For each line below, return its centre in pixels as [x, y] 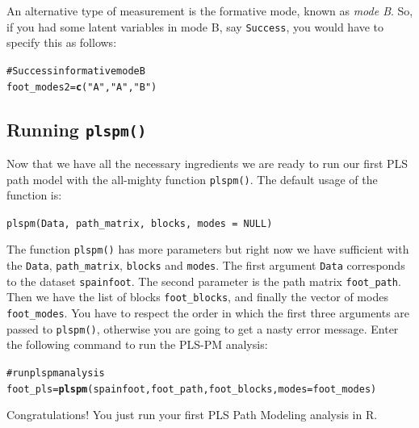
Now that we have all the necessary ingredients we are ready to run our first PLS [207, 163]
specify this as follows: [62, 42]
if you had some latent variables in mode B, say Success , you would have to [195, 26]
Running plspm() [77, 129]
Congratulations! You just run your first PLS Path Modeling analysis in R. [192, 415]
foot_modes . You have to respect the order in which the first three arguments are [208, 313]
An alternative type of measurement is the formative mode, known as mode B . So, [210, 10]
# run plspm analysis [56, 373]
